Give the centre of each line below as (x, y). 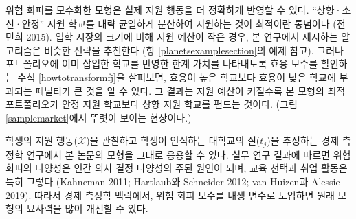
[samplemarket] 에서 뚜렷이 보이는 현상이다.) (99, 117)
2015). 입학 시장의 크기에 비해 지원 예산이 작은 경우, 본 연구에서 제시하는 (182, 37)
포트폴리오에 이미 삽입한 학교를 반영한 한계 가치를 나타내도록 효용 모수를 (162, 64)
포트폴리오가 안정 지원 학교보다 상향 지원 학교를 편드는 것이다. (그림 (152, 104)
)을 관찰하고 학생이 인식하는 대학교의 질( (173, 140)
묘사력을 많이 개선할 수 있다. (87, 208)
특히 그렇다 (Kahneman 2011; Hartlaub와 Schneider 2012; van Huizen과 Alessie (173, 181)
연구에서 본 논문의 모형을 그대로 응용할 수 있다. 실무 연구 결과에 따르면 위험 (189, 154)
